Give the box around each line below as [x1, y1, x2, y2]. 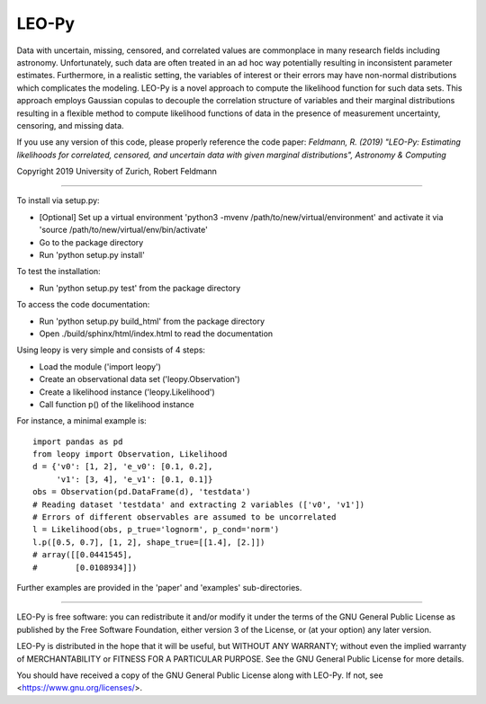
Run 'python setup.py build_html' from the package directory [39, 316, 265, 326]
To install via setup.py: [16, 195, 100, 206]
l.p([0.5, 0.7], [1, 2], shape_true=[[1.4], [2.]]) [32, 537, 265, 548]
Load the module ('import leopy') [39, 361, 162, 372]
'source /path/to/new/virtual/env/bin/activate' [39, 225, 209, 236]
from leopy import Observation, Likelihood [32, 450, 228, 459]
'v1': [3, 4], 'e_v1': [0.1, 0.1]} [56, 474, 213, 485]
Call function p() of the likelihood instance [39, 398, 194, 409]
